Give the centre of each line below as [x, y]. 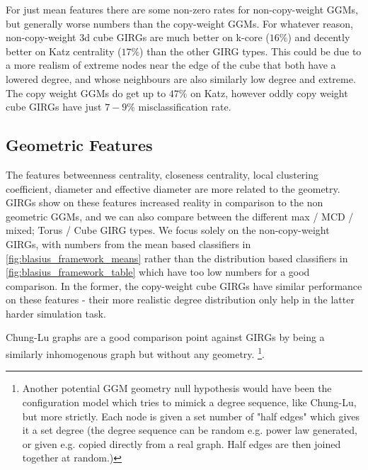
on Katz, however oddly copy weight [269, 93]
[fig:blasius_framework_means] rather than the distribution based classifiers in [177, 258]
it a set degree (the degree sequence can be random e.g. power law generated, [190, 430]
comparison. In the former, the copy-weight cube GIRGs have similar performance [184, 285]
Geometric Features [79, 145]
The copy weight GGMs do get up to [86, 93]
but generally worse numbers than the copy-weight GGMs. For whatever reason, [179, 23]
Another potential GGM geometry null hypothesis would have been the [177, 388]
